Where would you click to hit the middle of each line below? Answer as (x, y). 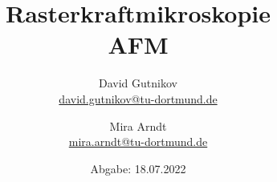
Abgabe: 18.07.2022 (138, 168)
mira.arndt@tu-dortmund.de (138, 142)
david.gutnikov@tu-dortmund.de (138, 98)
